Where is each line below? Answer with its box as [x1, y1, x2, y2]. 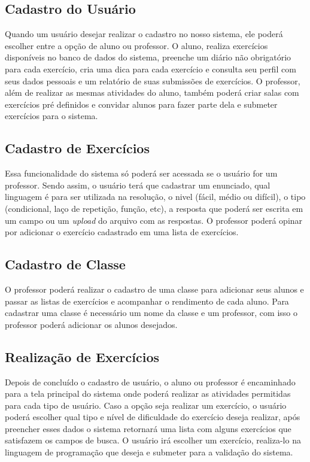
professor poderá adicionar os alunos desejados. [5, 318, 178, 330]
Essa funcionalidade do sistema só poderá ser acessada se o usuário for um [5, 167, 278, 180]
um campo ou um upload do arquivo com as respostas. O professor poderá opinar [5, 214, 303, 226]
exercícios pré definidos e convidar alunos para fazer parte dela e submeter [5, 98, 278, 110]
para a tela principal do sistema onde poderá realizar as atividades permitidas [5, 387, 291, 400]
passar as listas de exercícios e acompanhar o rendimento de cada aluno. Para [5, 294, 289, 307]
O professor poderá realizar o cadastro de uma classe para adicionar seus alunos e [5, 282, 304, 295]
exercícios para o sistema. [5, 110, 98, 122]
